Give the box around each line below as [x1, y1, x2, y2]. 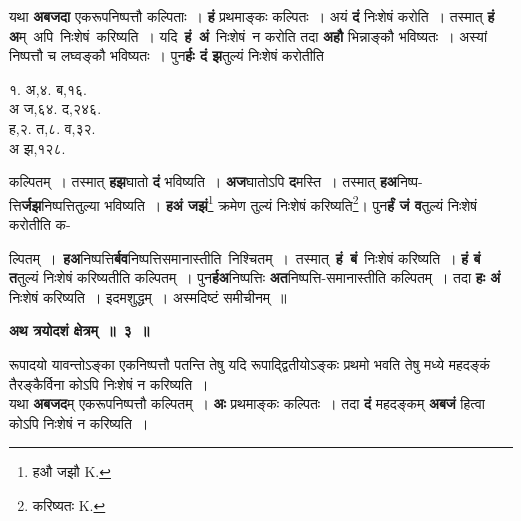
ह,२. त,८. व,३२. [9, 117, 96, 138]
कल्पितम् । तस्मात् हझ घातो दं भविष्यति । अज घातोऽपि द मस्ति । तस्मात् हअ [9, 171, 397, 192]
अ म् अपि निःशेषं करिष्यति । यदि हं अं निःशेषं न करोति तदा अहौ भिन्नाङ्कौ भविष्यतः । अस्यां [9, 25, 488, 46]
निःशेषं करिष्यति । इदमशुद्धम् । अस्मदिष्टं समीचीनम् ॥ [9, 286, 287, 307]
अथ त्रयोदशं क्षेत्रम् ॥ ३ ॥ [9, 320, 150, 341]
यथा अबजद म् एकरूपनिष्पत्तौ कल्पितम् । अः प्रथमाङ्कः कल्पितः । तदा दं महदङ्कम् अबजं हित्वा [9, 393, 486, 414]
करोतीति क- [9, 214, 71, 234]
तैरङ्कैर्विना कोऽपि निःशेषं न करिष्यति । [9, 373, 209, 394]
